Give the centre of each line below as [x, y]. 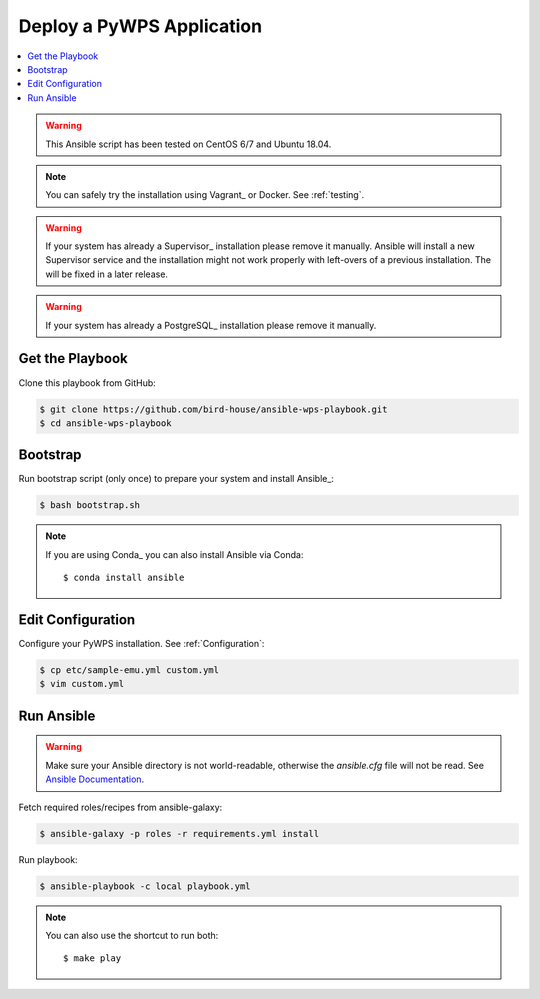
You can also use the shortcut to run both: [132, 935]
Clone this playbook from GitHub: [87, 382]
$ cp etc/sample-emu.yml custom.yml [129, 670]
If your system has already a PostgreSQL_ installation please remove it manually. [211, 325]
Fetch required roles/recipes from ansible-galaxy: [120, 807]
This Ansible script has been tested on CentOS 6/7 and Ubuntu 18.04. [188, 144]
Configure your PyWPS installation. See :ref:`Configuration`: [141, 644]
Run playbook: [48, 859]
